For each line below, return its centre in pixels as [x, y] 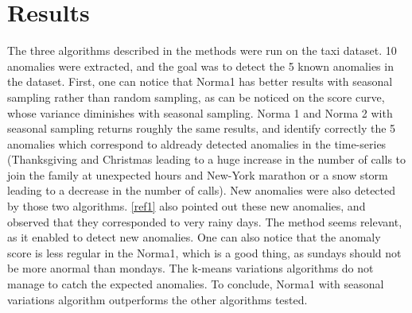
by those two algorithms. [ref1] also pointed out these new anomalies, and [187, 206]
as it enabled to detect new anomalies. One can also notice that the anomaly [194, 237]
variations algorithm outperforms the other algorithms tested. [157, 299]
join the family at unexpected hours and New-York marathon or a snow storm [198, 174]
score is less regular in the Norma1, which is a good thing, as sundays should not [204, 252]
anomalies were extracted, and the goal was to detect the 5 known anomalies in [200, 66]
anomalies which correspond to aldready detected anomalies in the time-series [197, 143]
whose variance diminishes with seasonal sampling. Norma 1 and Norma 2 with [200, 112]
